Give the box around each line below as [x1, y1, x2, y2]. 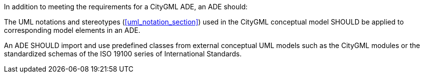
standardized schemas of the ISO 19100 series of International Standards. [4, 50, 242, 58]
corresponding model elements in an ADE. [4, 26, 141, 34]
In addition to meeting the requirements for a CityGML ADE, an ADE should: [4, 2, 248, 11]
